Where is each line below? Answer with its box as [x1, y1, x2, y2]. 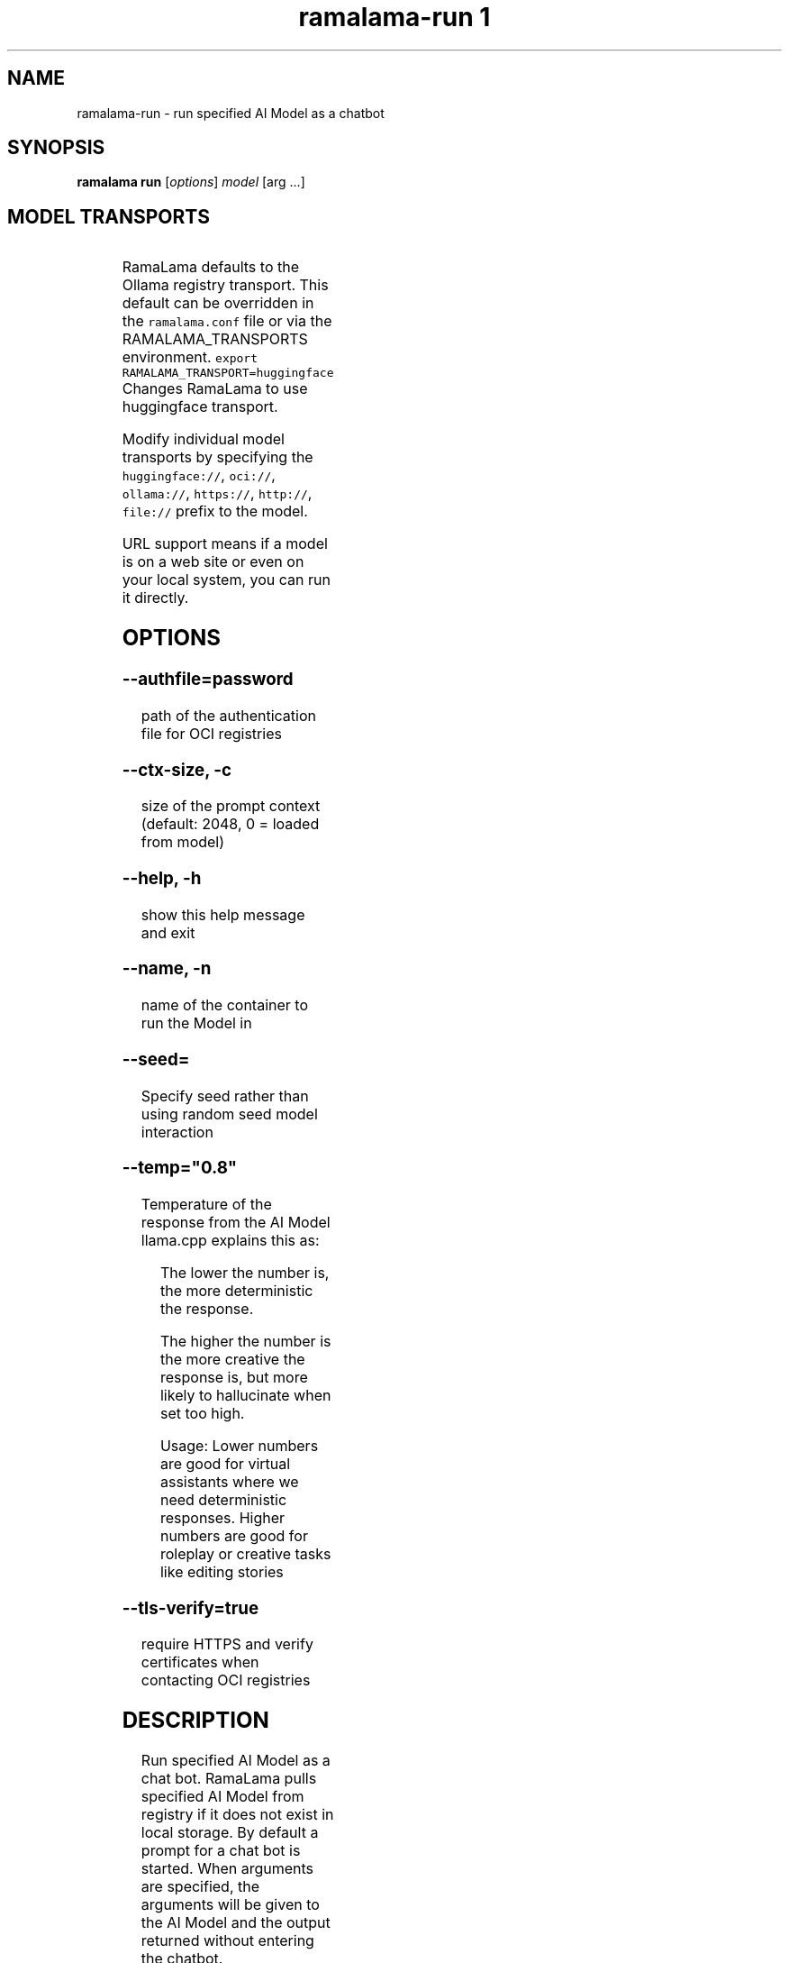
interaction [141, 1122, 213, 1141]
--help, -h [122, 867, 202, 889]
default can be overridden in [122, 294, 314, 313]
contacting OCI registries [141, 1671, 311, 1690]
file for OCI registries [141, 724, 282, 743]
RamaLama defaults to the [122, 258, 300, 277]
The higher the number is [159, 1332, 331, 1350]
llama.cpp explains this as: [141, 1231, 320, 1249]
